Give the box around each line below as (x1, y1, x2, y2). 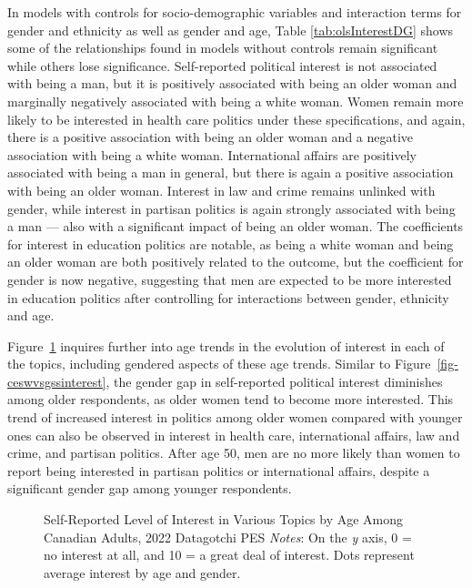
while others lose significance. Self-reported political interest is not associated (7, 56, 437, 75)
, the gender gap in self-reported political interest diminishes (105, 371, 443, 390)
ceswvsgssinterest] (7, 371, 106, 390)
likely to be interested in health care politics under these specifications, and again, (7, 109, 466, 128)
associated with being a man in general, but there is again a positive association (7, 163, 454, 182)
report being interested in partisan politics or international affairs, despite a (7, 461, 430, 480)
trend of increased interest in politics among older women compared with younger (7, 408, 463, 427)
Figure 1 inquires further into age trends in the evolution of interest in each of (7, 336, 445, 355)
